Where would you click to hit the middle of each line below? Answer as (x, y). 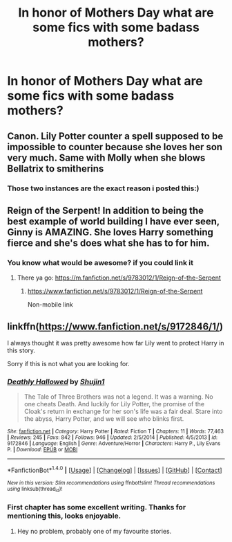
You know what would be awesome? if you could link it (100, 262)
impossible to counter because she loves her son (115, 147)
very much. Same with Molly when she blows (106, 157)
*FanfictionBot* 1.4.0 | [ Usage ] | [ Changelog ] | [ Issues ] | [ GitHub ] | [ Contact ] (115, 470)
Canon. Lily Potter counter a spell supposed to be (115, 136)
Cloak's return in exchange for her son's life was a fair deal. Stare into (123, 412)
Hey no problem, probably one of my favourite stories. (94, 531)
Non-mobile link (50, 305)
